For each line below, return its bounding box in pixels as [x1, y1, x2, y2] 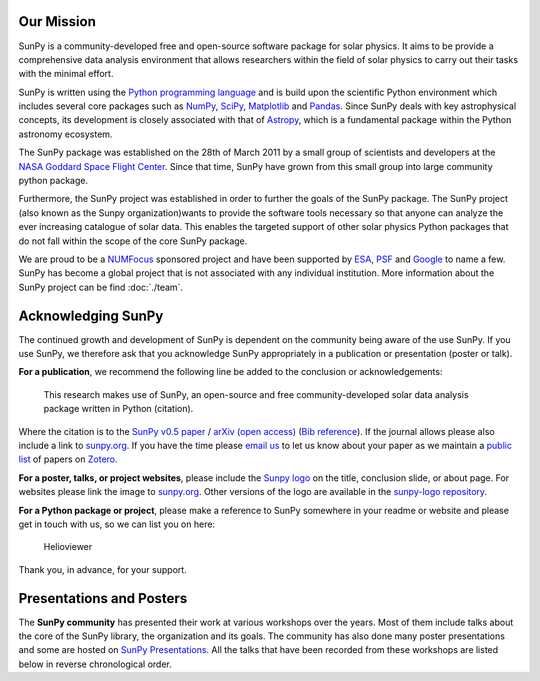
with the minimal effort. [18, 68, 114, 80]
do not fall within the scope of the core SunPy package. [18, 235, 248, 247]
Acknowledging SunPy [18, 307, 164, 324]
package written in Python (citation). [43, 403, 194, 415]
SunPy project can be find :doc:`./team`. [18, 281, 184, 293]
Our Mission [18, 13, 97, 30]
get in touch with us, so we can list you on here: [18, 518, 215, 530]
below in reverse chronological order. [18, 658, 172, 670]
